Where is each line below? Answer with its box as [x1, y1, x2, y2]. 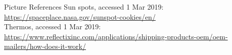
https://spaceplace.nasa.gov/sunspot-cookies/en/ [4, 11, 156, 22]
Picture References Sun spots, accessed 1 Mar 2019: [4, 2, 164, 12]
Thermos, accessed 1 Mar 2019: [4, 21, 101, 32]
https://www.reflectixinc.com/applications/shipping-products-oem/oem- [4, 31, 228, 41]
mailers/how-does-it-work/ [4, 41, 86, 51]
